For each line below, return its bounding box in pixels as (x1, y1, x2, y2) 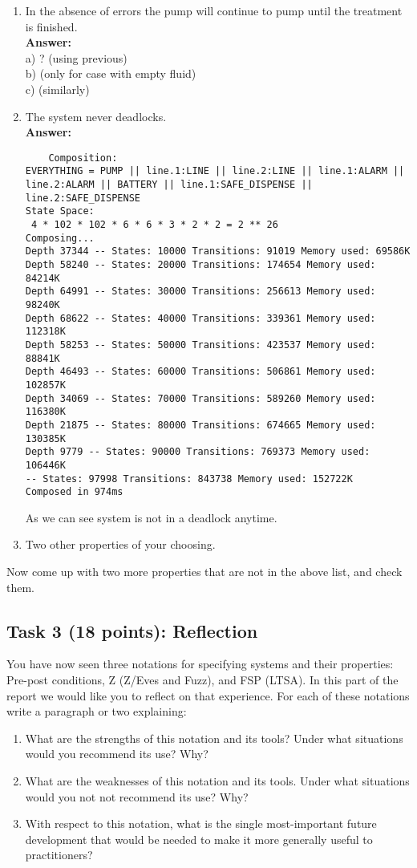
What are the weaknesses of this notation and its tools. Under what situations (25, 772, 410, 789)
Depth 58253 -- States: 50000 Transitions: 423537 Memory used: (25, 339, 376, 351)
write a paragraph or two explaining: (6, 703, 187, 720)
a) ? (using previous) (25, 49, 128, 66)
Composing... (25, 232, 95, 244)
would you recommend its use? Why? (25, 745, 208, 762)
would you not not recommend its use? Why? (25, 788, 249, 805)
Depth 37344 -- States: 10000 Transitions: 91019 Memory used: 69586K (25, 245, 411, 258)
